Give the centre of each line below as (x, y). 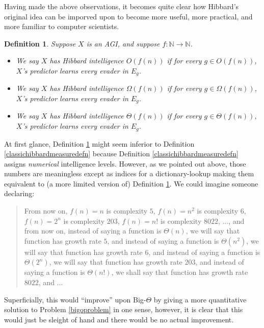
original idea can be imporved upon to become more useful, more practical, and (128, 16)
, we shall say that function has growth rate (180, 272)
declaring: (19, 193)
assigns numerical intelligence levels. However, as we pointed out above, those (125, 163)
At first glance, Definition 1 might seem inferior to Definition (99, 143)
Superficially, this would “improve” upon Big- (75, 299)
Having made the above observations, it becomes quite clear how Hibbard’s (122, 6)
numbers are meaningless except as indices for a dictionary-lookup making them (129, 173)
